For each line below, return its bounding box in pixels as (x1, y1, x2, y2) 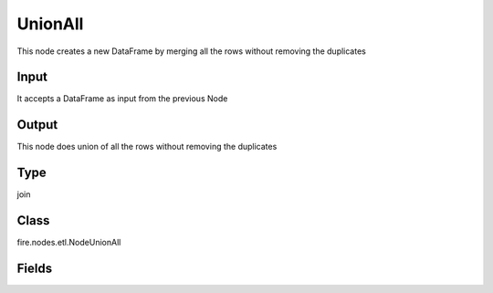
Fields (16, 260, 53, 276)
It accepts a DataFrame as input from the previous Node (16, 93, 228, 104)
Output (16, 117, 58, 132)
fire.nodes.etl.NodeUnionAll (16, 237, 121, 248)
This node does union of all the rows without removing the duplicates (16, 141, 278, 152)
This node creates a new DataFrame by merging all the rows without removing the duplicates (16, 46, 367, 57)
